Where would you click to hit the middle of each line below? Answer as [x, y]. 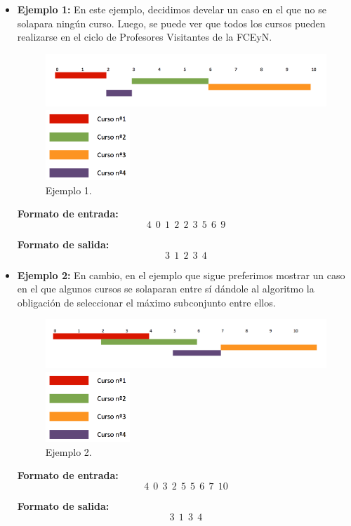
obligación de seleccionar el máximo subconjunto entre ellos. [146, 302]
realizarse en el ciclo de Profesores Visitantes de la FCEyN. [145, 37]
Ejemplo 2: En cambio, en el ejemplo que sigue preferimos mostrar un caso [181, 275]
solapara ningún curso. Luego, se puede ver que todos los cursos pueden [171, 23]
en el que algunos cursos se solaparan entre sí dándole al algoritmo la [166, 289]
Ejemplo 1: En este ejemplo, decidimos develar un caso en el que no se [172, 9]
